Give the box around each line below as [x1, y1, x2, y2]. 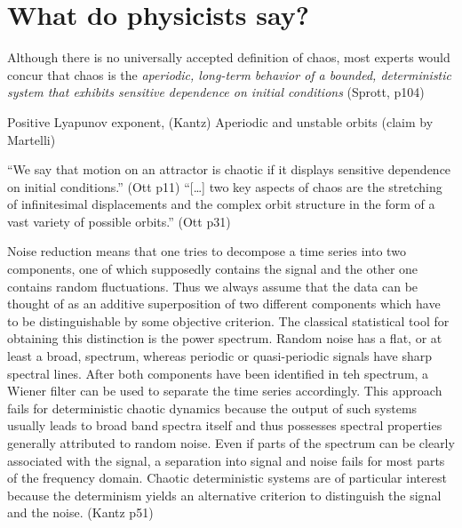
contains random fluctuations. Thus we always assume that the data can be [7, 276, 418, 295]
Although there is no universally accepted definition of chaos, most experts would [7, 48, 450, 67]
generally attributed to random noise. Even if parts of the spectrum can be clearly [7, 434, 455, 452]
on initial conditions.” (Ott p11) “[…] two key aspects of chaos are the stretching [7, 177, 442, 196]
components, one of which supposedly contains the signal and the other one [7, 260, 418, 278]
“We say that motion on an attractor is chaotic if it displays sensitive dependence [7, 160, 451, 179]
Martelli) [7, 130, 56, 148]
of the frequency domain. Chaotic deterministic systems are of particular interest [7, 468, 447, 487]
